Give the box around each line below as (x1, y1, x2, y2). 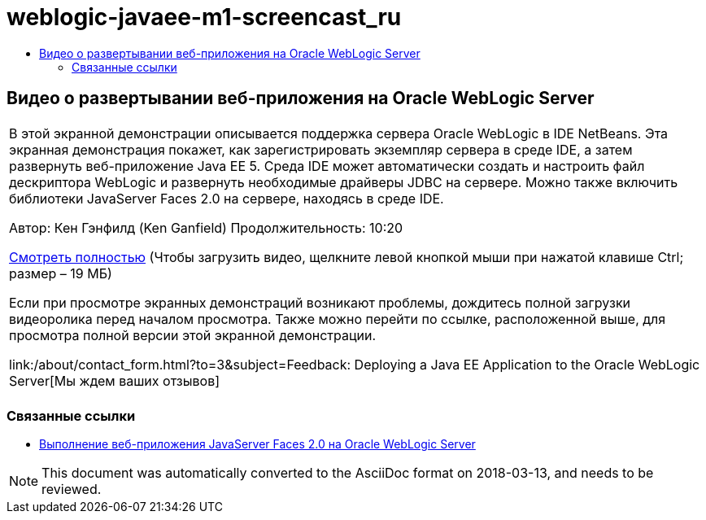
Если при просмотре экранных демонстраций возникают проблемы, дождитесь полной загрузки (9, 294, 631, 311)
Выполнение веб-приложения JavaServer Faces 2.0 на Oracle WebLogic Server (39, 437, 476, 452)
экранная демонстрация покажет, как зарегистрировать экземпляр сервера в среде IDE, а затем (9, 141, 633, 158)
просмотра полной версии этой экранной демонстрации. (9, 326, 377, 343)
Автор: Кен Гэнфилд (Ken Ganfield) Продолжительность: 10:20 (9, 219, 403, 236)
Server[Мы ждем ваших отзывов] (9, 372, 220, 389)
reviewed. (41, 481, 102, 498)
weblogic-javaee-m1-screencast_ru (7, 3, 402, 31)
